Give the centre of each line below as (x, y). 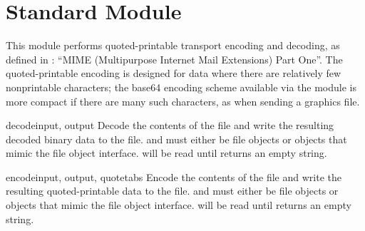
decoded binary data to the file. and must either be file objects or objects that (176, 139)
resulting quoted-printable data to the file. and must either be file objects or (172, 191)
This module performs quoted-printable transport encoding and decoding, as (173, 45)
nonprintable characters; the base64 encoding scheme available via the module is (181, 87)
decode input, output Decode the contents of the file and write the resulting (170, 125)
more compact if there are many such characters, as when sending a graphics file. (183, 101)
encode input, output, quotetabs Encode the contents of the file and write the (174, 176)
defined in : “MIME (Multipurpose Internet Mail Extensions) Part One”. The (174, 59)
